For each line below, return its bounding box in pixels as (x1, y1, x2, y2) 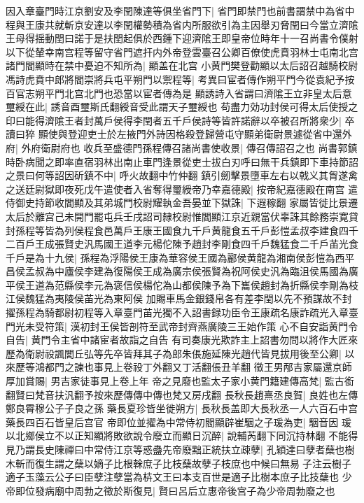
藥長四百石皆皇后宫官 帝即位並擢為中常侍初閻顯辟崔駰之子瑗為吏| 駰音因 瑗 (6, 414, 351, 429)
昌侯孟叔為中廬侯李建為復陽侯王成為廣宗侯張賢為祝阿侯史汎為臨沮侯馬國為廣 (6, 264, 358, 278)
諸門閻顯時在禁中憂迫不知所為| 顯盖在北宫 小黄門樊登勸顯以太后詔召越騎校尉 (6, 58, 358, 73)
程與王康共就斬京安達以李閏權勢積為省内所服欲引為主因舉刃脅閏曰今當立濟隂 (6, 17, 358, 31)
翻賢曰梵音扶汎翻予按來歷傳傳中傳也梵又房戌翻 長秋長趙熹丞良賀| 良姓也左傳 (6, 387, 358, 402)
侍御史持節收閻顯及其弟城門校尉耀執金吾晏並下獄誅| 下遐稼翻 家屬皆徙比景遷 (6, 195, 358, 210)
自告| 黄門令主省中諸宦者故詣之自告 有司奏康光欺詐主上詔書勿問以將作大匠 (6, 332, 349, 347)
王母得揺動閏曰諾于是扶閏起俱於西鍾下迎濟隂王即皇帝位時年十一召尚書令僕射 (6, 31, 358, 45)
